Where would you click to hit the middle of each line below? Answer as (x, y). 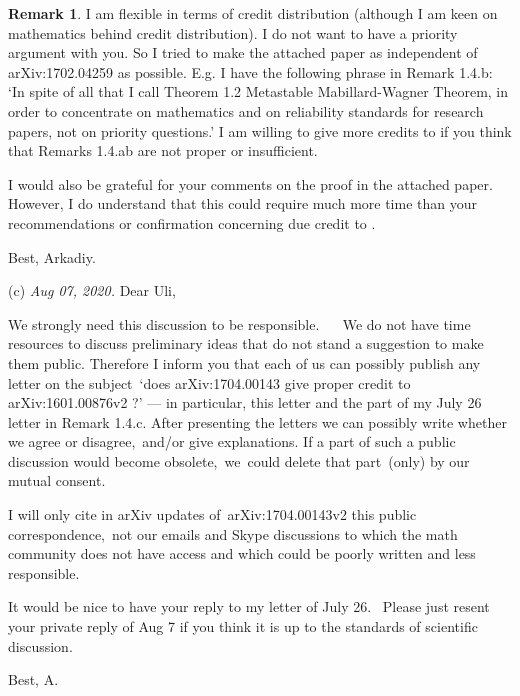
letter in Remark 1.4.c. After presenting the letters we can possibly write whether (257, 421)
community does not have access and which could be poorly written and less (242, 553)
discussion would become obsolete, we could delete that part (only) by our (239, 460)
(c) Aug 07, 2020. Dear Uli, (92, 290)
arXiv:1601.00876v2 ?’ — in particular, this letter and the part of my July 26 (245, 402)
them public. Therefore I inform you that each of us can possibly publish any (244, 362)
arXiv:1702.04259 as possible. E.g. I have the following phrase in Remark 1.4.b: (250, 71)
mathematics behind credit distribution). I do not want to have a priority (233, 32)
